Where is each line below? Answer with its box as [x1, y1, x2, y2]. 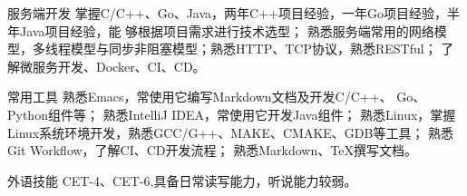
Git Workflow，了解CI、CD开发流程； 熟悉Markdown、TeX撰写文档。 [7, 141, 417, 160]
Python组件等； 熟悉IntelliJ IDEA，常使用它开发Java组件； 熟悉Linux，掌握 [7, 104, 456, 123]
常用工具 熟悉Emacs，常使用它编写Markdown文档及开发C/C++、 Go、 [7, 87, 426, 106]
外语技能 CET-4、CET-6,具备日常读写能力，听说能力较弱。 [7, 171, 357, 190]
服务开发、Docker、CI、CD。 [32, 56, 206, 75]
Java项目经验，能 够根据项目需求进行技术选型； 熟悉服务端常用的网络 [19, 21, 434, 40]
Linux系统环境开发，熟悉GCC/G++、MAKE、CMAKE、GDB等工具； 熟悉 [7, 122, 454, 142]
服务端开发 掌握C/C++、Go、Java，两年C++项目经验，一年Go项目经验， [7, 4, 447, 22]
